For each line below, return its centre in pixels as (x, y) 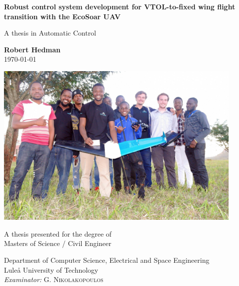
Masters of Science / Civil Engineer (58, 243)
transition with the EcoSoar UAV (62, 16)
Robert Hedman (32, 49)
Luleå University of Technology (51, 269)
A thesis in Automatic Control (50, 33)
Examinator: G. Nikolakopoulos (54, 279)
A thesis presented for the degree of (58, 233)
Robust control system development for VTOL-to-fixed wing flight (120, 6)
